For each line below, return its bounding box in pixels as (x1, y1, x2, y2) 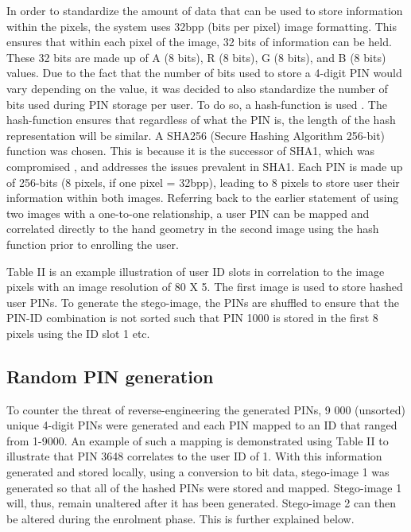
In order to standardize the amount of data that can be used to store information (6, 2, 403, 18)
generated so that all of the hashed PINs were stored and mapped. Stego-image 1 (6, 479, 402, 495)
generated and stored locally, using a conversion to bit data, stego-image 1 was (6, 464, 390, 480)
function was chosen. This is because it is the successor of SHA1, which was (6, 142, 375, 159)
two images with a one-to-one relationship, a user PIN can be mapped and (6, 204, 370, 221)
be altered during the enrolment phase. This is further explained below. (6, 510, 355, 526)
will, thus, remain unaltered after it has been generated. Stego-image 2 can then (6, 495, 396, 511)
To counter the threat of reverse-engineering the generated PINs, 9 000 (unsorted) (6, 401, 405, 417)
